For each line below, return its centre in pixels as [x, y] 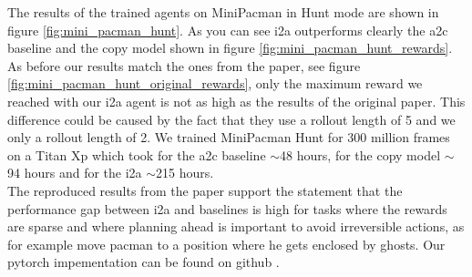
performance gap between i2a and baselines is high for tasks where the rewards [227, 208]
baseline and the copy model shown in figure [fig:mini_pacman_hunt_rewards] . [230, 48]
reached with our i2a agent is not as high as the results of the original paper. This [236, 101]
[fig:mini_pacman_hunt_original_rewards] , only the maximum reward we [215, 83]
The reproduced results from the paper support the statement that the [205, 190]
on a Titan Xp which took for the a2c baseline [137, 154]
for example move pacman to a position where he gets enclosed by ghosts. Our [226, 244]
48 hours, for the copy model [360, 154]
